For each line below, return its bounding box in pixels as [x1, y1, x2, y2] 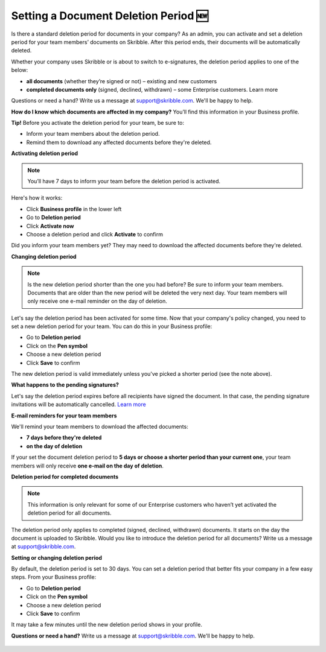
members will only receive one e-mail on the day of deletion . [11, 462, 164, 469]
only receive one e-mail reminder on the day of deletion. [27, 297, 167, 305]
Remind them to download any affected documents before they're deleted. [26, 139, 212, 146]
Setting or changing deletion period [11, 554, 103, 561]
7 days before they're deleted [26, 434, 102, 442]
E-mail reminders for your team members [11, 412, 117, 419]
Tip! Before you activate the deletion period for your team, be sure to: [11, 119, 184, 127]
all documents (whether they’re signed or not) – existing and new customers [26, 77, 217, 84]
